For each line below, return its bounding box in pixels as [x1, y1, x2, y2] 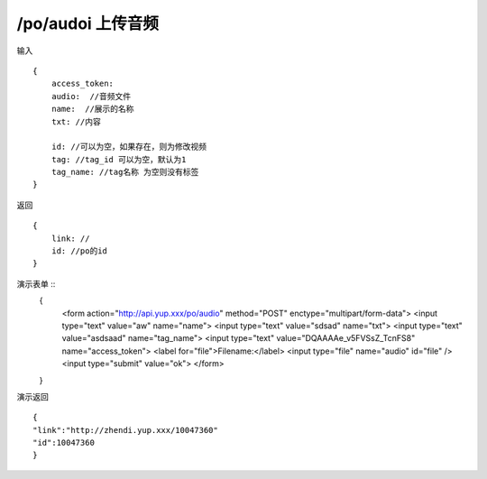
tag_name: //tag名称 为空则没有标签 [51, 167, 199, 178]
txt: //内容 [51, 116, 101, 126]
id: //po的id [51, 246, 108, 256]
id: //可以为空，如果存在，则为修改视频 [51, 142, 207, 152]
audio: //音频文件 [51, 91, 132, 101]
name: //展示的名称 [51, 104, 134, 115]
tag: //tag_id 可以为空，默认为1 [51, 154, 187, 164]
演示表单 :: [16, 278, 56, 289]
